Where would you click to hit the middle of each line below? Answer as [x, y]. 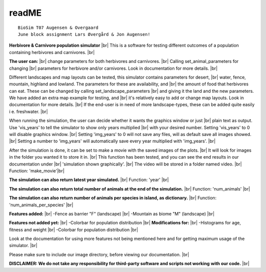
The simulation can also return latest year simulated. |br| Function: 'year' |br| [89, 180]
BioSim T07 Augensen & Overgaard [58, 27]
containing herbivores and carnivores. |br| [52, 52]
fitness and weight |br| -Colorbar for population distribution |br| [74, 230]
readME [25, 13]
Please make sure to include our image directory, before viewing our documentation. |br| [99, 254]
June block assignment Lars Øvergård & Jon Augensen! [84, 34]
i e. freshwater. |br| [29, 111]
